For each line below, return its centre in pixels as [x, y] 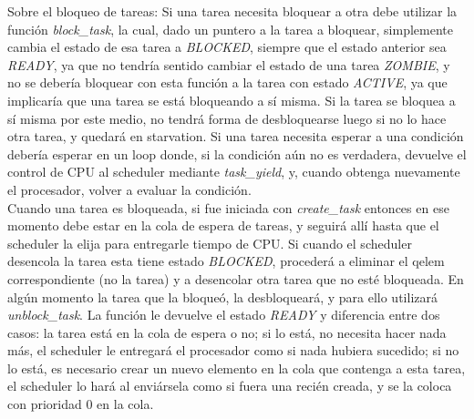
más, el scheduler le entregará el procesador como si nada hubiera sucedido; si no [233, 350]
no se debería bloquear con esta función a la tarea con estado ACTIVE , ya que [227, 82]
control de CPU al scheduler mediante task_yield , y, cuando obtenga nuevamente [234, 172]
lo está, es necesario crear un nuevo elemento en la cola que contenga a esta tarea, [237, 368]
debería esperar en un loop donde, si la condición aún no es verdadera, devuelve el [237, 153]
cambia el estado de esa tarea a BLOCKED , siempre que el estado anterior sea [227, 47]
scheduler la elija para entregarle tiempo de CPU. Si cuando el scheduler [210, 243]
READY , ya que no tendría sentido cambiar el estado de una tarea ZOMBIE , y [229, 64]
